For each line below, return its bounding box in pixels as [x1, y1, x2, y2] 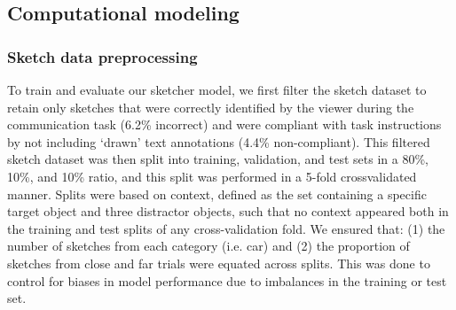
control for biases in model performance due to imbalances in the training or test [7, 271, 447, 290]
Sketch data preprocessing [7, 45, 198, 67]
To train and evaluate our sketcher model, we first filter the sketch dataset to [7, 81, 427, 98]
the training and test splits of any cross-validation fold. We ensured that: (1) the [7, 219, 445, 237]
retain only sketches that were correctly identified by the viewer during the [7, 97, 414, 116]
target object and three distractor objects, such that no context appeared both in [7, 202, 449, 221]
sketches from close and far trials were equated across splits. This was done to [7, 253, 430, 272]
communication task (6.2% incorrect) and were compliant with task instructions [7, 115, 442, 134]
